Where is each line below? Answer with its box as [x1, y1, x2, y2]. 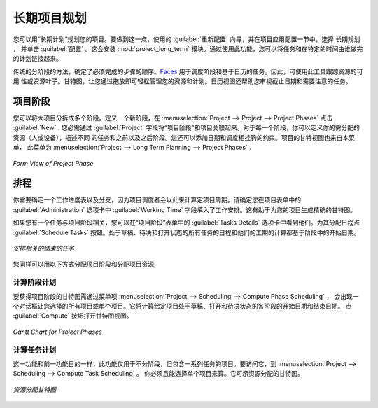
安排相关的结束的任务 [13, 244, 75, 253]
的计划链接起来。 [13, 55, 62, 63]
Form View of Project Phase [13, 159, 94, 167]
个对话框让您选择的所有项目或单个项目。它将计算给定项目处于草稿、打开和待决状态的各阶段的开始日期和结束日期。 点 [13, 302, 352, 310]
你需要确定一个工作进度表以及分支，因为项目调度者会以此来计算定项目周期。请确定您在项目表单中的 [13, 196, 301, 204]
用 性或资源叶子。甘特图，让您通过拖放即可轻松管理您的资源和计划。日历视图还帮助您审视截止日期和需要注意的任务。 [13, 77, 352, 85]
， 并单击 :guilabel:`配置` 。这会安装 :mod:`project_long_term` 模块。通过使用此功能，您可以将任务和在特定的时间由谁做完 [13, 44, 363, 52]
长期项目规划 [13, 10, 87, 26]
